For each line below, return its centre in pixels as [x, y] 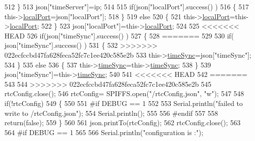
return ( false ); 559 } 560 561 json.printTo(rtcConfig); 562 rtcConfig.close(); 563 [123, 123]
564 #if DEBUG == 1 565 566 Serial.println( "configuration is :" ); [104, 132]
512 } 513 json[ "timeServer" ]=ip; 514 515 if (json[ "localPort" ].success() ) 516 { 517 [127, 6]
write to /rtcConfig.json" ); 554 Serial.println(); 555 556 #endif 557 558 [111, 113]
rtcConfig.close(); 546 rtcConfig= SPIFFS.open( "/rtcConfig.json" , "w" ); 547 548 [124, 93]
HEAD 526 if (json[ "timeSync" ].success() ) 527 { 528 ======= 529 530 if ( [119, 35]
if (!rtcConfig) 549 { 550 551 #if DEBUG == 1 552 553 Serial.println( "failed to [124, 103]
